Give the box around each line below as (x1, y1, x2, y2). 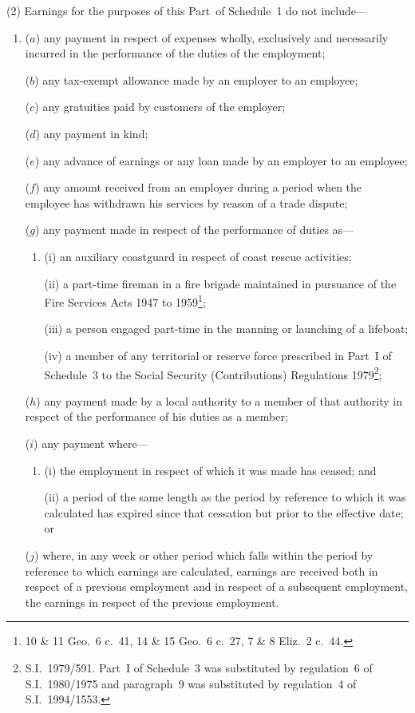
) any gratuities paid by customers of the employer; (34, 98, 286, 115)
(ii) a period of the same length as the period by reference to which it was (44, 489, 406, 505)
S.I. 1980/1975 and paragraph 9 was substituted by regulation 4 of (25, 675, 357, 691)
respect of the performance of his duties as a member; (25, 408, 288, 425)
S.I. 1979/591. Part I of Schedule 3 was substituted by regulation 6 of (25, 659, 373, 675)
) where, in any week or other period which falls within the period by (34, 546, 373, 563)
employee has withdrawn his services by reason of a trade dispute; (25, 194, 348, 211)
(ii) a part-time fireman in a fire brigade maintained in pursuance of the (44, 275, 397, 291)
